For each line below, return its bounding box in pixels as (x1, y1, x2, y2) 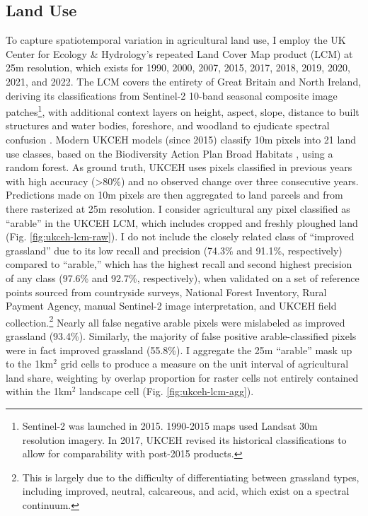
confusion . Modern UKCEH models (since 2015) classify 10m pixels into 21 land (6, 132, 356, 147)
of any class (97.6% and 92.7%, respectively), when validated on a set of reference (6, 270, 360, 285)
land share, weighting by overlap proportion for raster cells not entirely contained (6, 370, 359, 385)
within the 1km (6, 384, 72, 399)
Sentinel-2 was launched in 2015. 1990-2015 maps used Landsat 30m (22, 418, 318, 433)
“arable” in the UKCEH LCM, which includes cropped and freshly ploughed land (6, 215, 358, 230)
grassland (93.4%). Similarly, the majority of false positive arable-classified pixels (6, 328, 357, 343)
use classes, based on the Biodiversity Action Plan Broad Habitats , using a (6, 146, 333, 160)
